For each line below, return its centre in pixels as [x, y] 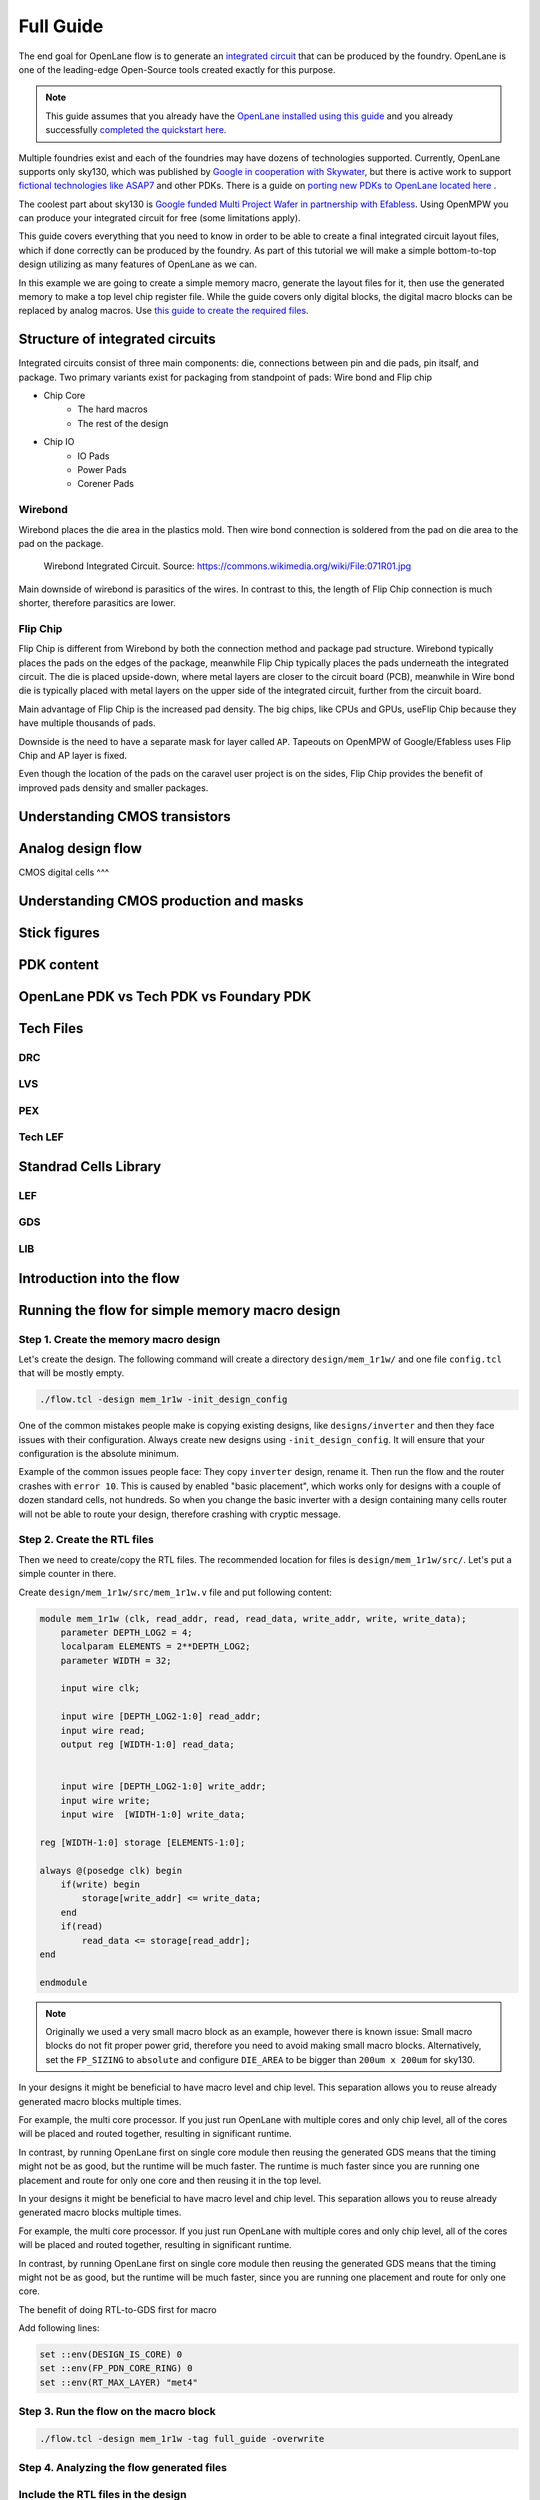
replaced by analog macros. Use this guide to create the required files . [163, 311]
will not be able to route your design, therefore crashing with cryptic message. [180, 1514]
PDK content [58, 964]
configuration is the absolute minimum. [99, 1454]
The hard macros [113, 409]
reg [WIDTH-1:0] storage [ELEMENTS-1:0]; [142, 1842]
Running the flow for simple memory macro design [179, 1310]
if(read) [82, 1926]
